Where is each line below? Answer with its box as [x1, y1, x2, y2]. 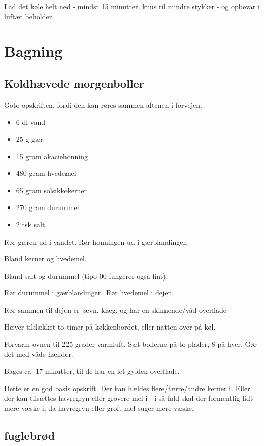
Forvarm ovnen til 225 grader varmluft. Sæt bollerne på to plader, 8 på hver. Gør [4, 339, 257, 349]
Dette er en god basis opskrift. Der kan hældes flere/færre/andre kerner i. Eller [4, 382, 250, 393]
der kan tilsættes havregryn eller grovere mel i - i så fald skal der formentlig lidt [4, 393, 253, 403]
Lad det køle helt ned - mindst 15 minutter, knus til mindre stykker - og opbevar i [4, 1, 260, 11]
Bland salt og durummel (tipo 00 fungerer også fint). [4, 270, 168, 281]
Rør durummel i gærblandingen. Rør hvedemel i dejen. [4, 287, 174, 298]
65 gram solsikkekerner [16, 185, 87, 195]
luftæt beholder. [4, 11, 54, 21]
